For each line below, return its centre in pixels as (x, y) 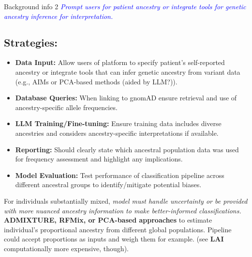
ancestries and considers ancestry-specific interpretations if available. (117, 133)
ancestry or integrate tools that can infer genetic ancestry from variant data (128, 72)
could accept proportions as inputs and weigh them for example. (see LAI (114, 239)
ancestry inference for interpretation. (59, 16)
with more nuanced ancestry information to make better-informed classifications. (123, 210)
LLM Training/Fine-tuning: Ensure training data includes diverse (118, 123)
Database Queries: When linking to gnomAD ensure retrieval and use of (126, 98)
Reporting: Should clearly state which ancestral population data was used (127, 149)
